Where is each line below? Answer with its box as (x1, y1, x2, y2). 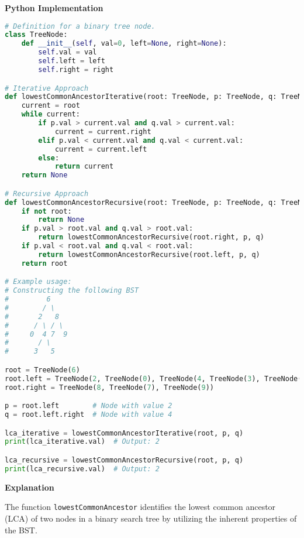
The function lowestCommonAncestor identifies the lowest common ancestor (5, 501, 276, 513)
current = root (21, 101, 80, 110)
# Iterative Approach (5, 84, 89, 92)
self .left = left (38, 57, 105, 66)
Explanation (5, 481, 54, 493)
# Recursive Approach (5, 189, 89, 198)
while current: (21, 110, 80, 119)
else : (38, 153, 60, 162)
